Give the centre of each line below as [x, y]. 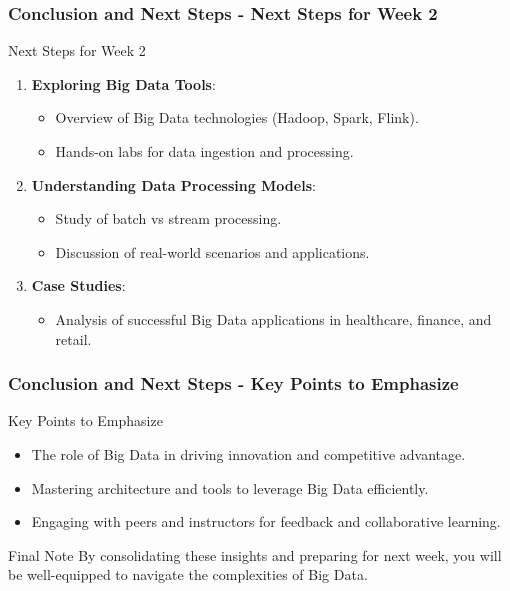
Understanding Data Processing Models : [173, 184]
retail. [73, 338]
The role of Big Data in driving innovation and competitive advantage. [248, 453]
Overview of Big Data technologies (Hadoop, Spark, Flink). [237, 117]
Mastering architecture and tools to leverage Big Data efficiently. [230, 487]
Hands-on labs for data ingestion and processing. [204, 151]
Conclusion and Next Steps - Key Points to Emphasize [233, 383]
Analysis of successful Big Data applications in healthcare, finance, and [273, 318]
